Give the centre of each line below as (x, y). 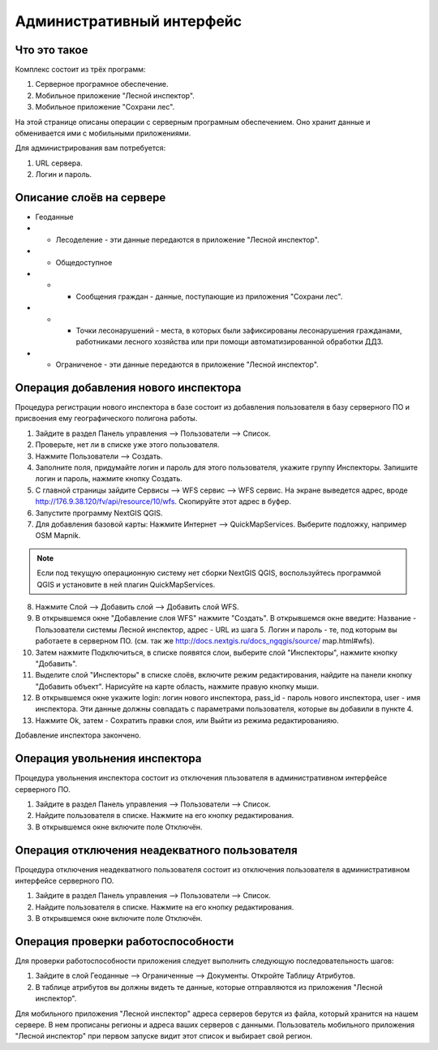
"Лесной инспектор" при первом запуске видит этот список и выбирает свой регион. (163, 1036)
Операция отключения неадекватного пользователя (156, 850)
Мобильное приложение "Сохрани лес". (105, 107)
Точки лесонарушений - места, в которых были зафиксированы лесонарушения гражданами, (239, 330)
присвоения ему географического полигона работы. (106, 419)
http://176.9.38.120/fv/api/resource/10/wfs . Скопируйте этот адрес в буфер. (163, 501)
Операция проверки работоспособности (125, 941)
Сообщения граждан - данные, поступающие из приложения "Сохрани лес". (209, 296)
